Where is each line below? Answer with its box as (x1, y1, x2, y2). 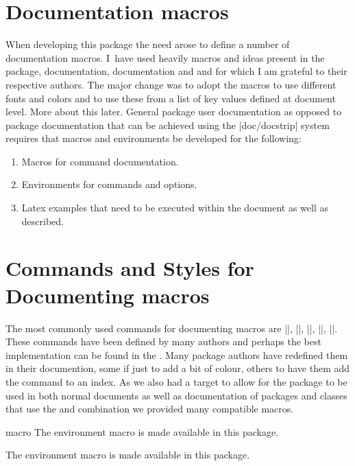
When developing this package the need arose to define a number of (5, 37, 290, 51)
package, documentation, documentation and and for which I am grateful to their (5, 64, 347, 78)
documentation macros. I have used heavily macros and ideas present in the (5, 50, 325, 65)
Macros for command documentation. (21, 154, 179, 168)
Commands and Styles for (5, 254, 254, 282)
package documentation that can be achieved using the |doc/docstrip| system (5, 117, 330, 132)
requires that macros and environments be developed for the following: (5, 131, 302, 145)
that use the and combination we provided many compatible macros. (5, 401, 294, 416)
